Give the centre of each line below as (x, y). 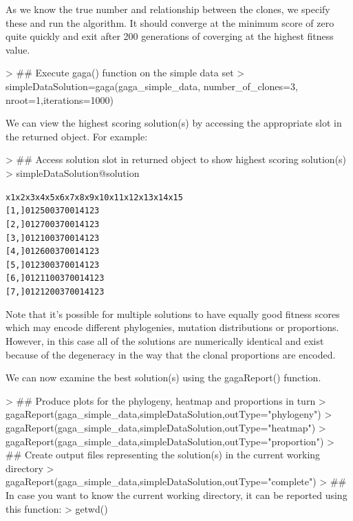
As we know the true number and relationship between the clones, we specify (168, 9)
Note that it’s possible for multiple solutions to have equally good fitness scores (173, 313)
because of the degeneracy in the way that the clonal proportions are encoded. (171, 354)
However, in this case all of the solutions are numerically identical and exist (165, 340)
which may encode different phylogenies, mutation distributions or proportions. (172, 327)
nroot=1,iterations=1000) (60, 99)
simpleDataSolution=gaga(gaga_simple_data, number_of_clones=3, (152, 86)
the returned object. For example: (77, 136)
